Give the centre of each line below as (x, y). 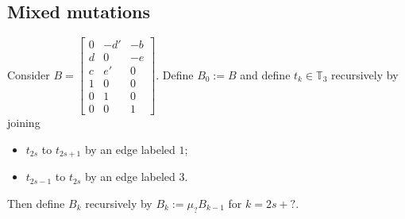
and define (265, 74)
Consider (29, 74)
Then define (36, 204)
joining (24, 123)
